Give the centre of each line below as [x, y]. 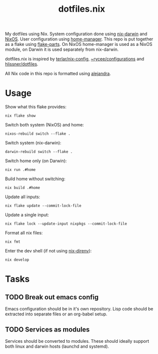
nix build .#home [23, 188]
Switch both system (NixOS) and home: [44, 125]
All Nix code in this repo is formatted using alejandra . [58, 74]
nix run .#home [20, 170]
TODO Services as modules [47, 329]
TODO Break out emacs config [52, 297]
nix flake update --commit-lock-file [43, 206]
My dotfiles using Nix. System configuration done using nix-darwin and [76, 34]
